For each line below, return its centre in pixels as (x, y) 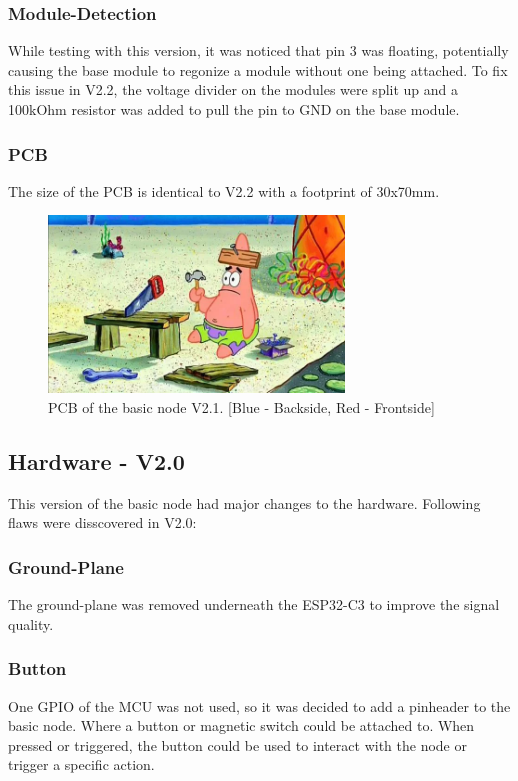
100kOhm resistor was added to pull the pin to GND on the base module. (234, 109)
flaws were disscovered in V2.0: (102, 522)
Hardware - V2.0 (96, 461)
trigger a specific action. (81, 764)
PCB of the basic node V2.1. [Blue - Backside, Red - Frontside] (241, 407)
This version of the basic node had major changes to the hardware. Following (244, 502)
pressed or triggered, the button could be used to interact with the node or (237, 744)
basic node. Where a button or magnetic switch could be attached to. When (241, 725)
